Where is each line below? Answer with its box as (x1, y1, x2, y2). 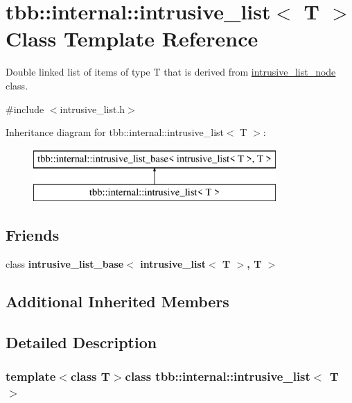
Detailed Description (6, 331, 157, 352)
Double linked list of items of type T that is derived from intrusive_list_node (6, 65, 336, 79)
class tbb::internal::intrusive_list (125, 368, 310, 385)
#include (6, 101, 44, 116)
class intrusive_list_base (6, 257, 124, 271)
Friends (6, 224, 60, 246)
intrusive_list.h (60, 101, 125, 116)
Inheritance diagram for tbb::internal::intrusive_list (6, 125, 225, 139)
